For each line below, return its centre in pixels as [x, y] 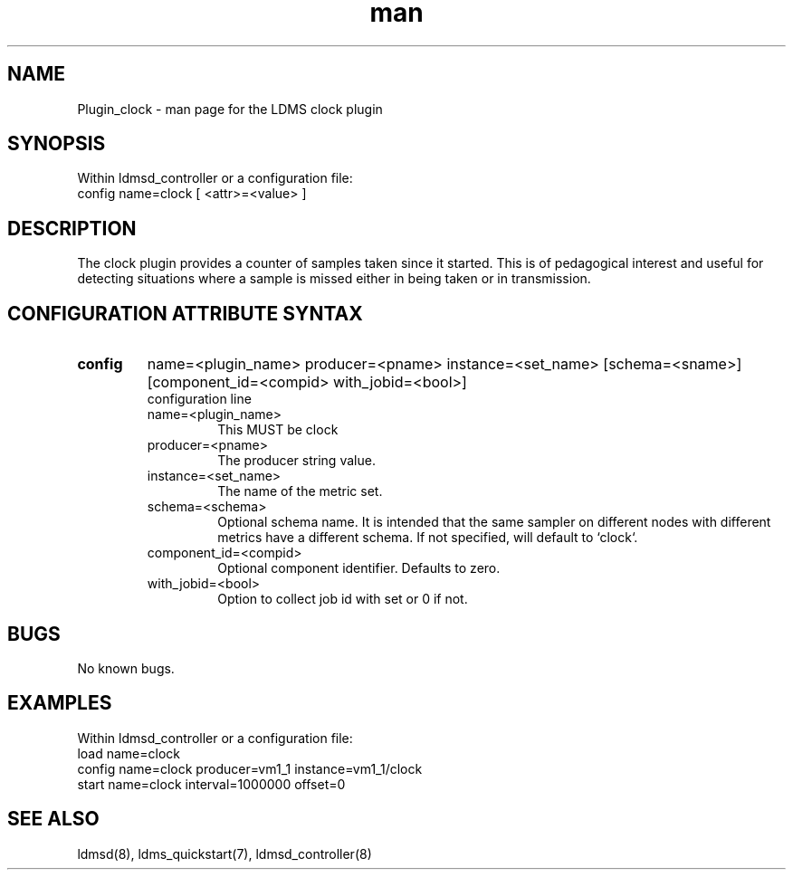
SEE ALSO [53, 819]
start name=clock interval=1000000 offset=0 [211, 784]
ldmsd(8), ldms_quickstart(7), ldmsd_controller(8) [225, 853]
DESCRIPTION [72, 228]
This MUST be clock [278, 430]
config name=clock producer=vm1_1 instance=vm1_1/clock [250, 768]
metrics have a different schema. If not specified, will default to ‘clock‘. [428, 538]
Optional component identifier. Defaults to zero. [359, 568]
